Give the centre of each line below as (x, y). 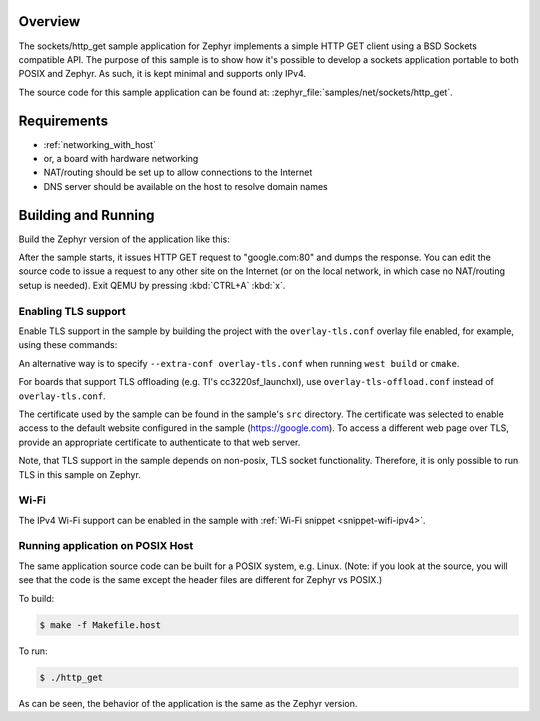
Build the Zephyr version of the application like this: (124, 239)
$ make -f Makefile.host (100, 624)
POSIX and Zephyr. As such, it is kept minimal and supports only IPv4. (162, 74)
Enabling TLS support (72, 311)
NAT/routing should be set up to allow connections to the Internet (178, 172)
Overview (49, 21)
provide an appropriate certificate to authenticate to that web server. (159, 442)
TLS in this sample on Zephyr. (80, 474)
